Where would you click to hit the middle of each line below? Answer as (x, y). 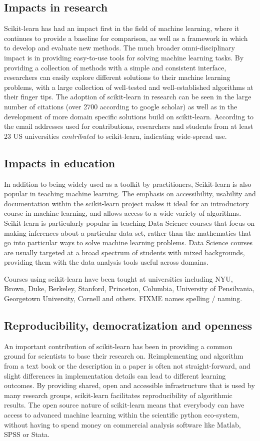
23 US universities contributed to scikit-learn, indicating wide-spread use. (115, 136)
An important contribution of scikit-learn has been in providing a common (118, 346)
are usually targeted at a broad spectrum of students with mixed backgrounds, (124, 252)
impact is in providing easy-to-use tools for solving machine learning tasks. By (124, 57)
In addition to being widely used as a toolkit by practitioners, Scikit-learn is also (128, 184)
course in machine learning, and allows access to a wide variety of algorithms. (123, 213)
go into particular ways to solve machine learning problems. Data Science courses (128, 242)
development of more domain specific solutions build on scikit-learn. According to (129, 116)
